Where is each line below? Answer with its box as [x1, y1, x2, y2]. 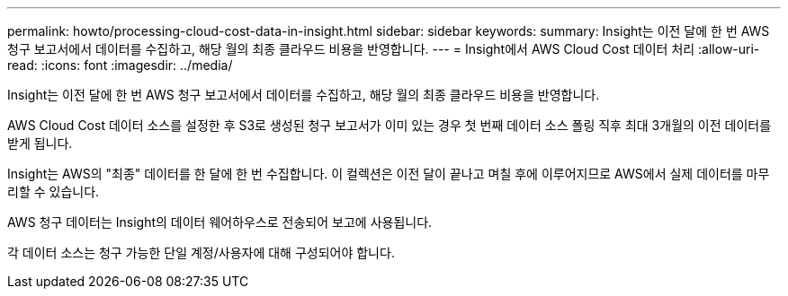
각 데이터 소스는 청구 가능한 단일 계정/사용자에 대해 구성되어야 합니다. [7, 245, 395, 260]
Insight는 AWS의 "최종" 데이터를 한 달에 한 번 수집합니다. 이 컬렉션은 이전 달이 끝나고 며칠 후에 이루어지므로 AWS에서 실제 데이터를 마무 [7, 166, 770, 181]
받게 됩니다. [7, 135, 73, 151]
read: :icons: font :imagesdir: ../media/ [7, 57, 233, 73]
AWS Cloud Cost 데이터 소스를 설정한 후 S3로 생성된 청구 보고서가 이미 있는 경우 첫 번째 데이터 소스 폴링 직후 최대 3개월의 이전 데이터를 [7, 118, 772, 133]
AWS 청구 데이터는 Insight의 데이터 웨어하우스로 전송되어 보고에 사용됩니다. [7, 214, 433, 230]
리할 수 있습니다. [7, 184, 100, 199]
